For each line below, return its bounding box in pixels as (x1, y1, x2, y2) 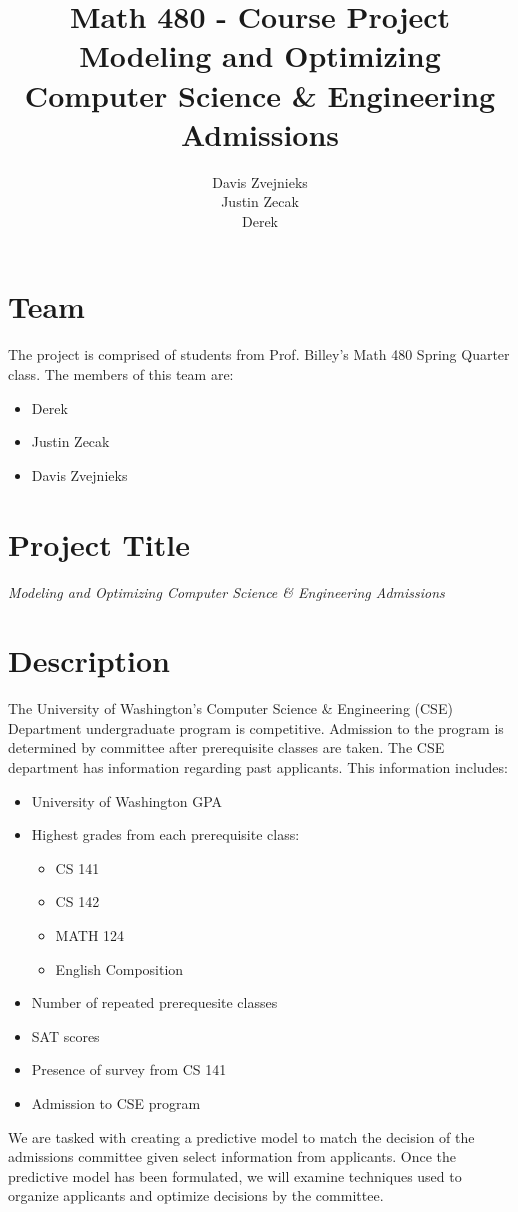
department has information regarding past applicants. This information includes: (8, 757, 508, 777)
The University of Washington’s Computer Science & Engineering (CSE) (8, 698, 453, 719)
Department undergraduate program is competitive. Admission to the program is (8, 717, 504, 738)
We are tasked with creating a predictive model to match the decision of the (8, 1126, 475, 1147)
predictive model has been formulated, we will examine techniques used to (8, 1165, 462, 1186)
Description (8, 640, 171, 681)
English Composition (55, 958, 184, 979)
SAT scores (31, 1025, 100, 1046)
